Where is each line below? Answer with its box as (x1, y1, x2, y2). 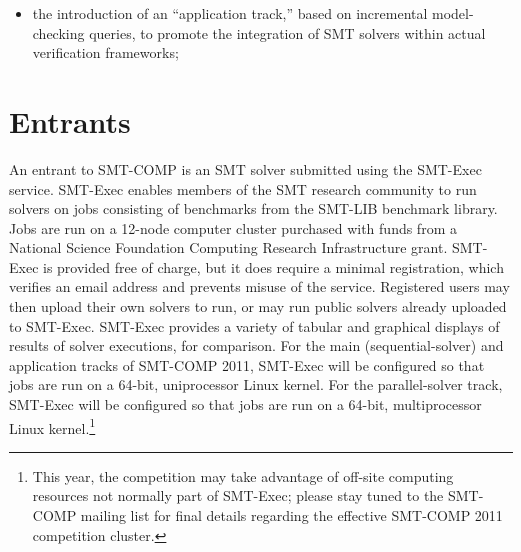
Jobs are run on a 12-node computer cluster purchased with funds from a (9, 217, 457, 238)
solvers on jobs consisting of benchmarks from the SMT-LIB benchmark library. (9, 198, 498, 219)
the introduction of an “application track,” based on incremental (32, 3, 428, 23)
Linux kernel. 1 (9, 414, 96, 438)
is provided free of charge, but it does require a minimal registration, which (43, 256, 504, 277)
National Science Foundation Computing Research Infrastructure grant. (9, 237, 448, 258)
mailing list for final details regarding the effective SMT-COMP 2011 (80, 505, 503, 526)
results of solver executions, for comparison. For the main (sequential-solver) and (9, 335, 504, 356)
